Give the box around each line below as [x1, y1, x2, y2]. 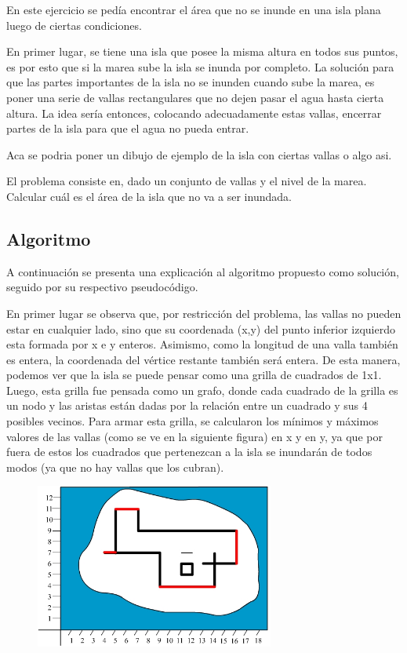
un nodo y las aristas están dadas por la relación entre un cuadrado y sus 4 [6, 397, 368, 414]
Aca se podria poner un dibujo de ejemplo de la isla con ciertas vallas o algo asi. [6, 146, 392, 162]
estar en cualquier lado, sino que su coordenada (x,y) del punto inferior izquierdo [6, 320, 395, 337]
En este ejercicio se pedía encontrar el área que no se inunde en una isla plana [6, 2, 381, 17]
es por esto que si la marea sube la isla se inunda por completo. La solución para [6, 58, 394, 75]
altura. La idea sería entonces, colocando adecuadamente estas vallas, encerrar [6, 104, 382, 121]
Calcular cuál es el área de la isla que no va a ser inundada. [6, 188, 292, 204]
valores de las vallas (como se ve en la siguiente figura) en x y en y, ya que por [6, 428, 383, 444]
